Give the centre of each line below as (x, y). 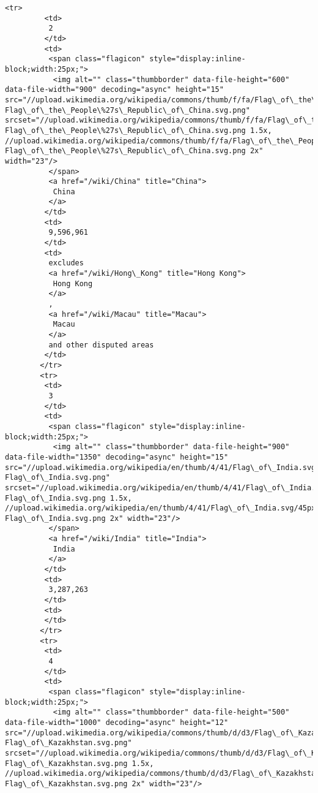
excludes (66, 263)
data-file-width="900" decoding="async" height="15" (114, 90)
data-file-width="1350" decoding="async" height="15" (117, 457)
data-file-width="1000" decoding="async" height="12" (117, 722)
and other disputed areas (101, 345)
